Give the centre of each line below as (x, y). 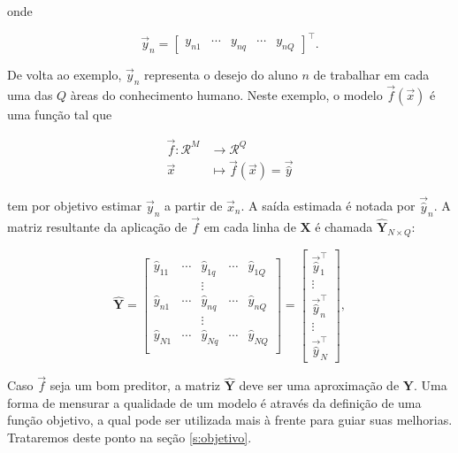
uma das (30, 95)
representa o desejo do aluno (221, 75)
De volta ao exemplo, (65, 75)
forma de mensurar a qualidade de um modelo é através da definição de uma (214, 402)
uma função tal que (60, 115)
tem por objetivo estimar (75, 206)
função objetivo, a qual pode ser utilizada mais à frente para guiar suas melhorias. (230, 420)
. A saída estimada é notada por (328, 206)
